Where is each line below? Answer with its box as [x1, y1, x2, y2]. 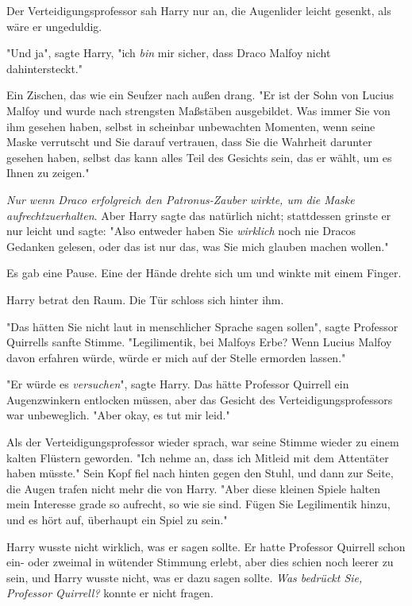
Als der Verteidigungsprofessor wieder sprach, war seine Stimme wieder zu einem [6, 434, 399, 450]
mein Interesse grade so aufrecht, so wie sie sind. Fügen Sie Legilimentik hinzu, [6, 496, 391, 512]
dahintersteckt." [6, 60, 83, 76]
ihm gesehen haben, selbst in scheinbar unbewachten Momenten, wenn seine [6, 118, 375, 134]
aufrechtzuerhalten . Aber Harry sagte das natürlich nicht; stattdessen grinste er [6, 207, 391, 223]
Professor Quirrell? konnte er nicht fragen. [6, 585, 214, 601]
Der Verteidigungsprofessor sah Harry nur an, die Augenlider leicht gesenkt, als [6, 2, 391, 18]
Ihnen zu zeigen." [6, 164, 90, 181]
